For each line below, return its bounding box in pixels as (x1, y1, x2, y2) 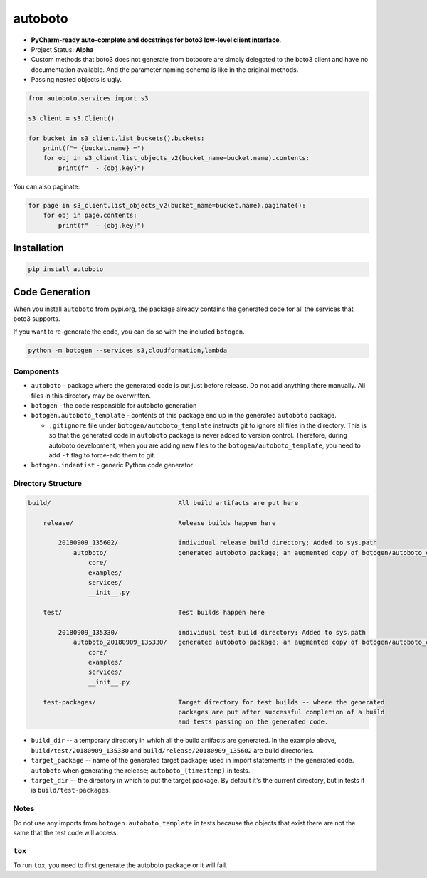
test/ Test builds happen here (43, 608, 265, 617)
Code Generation (13, 285, 90, 298)
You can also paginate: (13, 182, 80, 191)
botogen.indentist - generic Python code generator (31, 461, 194, 470)
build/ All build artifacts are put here (28, 499, 299, 507)
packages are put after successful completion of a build (178, 708, 385, 716)
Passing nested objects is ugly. (31, 75, 122, 84)
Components (13, 366, 60, 376)
